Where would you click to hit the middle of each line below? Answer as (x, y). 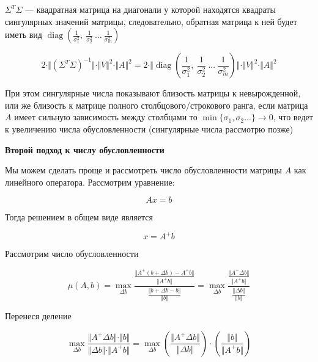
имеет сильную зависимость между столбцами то (106, 117)
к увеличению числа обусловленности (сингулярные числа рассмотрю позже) (149, 129)
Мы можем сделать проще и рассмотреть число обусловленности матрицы (144, 170)
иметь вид (24, 34)
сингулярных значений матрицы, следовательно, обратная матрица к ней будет (151, 21)
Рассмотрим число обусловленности (72, 254)
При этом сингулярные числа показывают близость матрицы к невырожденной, (153, 93)
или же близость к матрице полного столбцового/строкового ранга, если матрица (157, 105)
